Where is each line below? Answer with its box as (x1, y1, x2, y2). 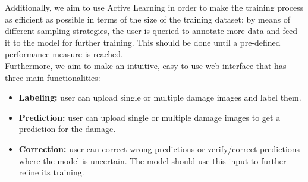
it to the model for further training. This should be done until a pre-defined (5, 36, 281, 48)
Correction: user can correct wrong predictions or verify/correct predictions (18, 142, 300, 155)
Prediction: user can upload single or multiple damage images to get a (18, 111, 281, 123)
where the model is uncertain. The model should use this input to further (18, 154, 287, 167)
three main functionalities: (5, 71, 100, 83)
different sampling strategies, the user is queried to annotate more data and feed (5, 24, 298, 37)
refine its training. (18, 166, 84, 178)
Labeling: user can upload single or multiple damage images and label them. (18, 91, 301, 103)
